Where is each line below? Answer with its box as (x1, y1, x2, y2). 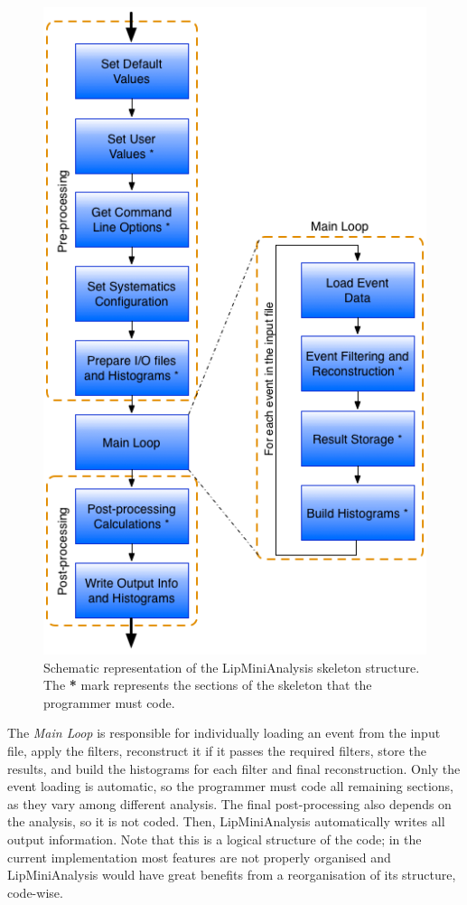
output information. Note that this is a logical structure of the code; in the (7, 830, 422, 849)
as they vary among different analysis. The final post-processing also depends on (7, 794, 452, 813)
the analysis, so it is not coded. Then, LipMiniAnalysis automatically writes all (7, 812, 445, 831)
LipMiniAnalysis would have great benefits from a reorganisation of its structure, (7, 865, 456, 884)
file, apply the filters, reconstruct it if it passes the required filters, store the (7, 741, 426, 760)
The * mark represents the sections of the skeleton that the (43, 675, 372, 694)
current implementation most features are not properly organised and (7, 847, 391, 866)
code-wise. (7, 882, 63, 901)
